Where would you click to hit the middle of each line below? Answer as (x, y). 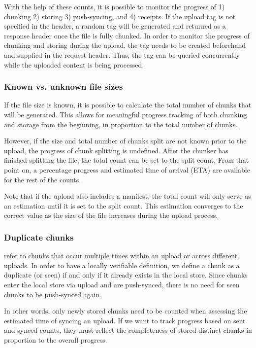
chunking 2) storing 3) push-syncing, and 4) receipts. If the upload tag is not (120, 16)
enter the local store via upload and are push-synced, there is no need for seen (122, 284)
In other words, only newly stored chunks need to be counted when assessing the (126, 311)
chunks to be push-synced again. (53, 294)
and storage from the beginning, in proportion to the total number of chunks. (121, 124)
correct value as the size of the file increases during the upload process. (111, 215)
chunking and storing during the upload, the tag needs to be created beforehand (125, 45)
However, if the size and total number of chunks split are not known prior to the (125, 141)
